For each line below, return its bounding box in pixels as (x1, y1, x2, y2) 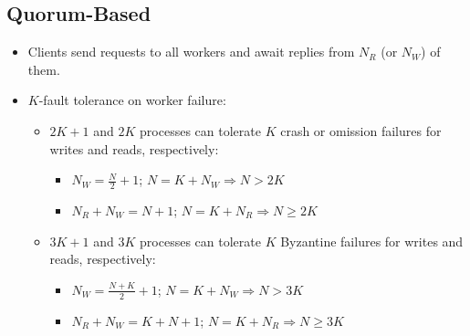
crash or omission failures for (280, 121, 442, 140)
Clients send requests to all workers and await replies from (27, 42, 355, 61)
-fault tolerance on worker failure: (38, 90, 226, 110)
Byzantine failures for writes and (280, 231, 464, 250)
